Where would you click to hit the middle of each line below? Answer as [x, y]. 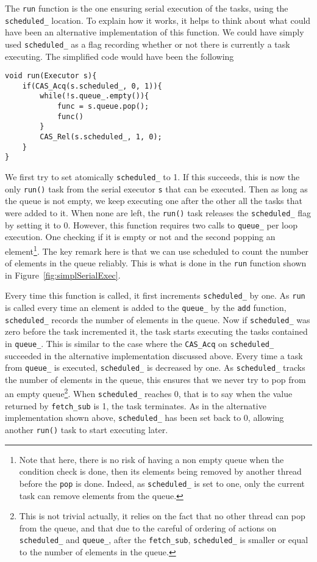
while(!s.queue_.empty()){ [94, 96]
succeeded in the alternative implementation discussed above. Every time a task [154, 355]
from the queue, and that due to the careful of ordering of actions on [148, 527]
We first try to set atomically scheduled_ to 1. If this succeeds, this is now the [152, 177]
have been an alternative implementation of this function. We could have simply [155, 32]
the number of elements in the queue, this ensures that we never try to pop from [155, 379]
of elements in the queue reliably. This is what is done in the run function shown [156, 263]
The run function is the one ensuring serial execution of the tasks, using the [147, 8]
